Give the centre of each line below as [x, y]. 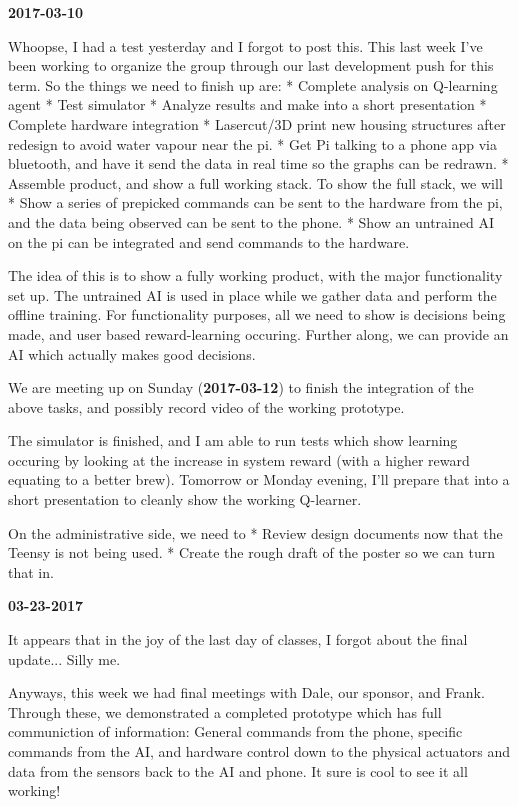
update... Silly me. [64, 658]
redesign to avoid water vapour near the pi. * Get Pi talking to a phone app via [252, 143]
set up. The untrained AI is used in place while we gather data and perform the [252, 294]
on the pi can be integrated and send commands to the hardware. [209, 241]
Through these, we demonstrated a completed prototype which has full [225, 711]
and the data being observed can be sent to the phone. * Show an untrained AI [251, 221]
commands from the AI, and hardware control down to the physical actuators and [259, 751]
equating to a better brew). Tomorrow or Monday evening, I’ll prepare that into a [259, 479]
